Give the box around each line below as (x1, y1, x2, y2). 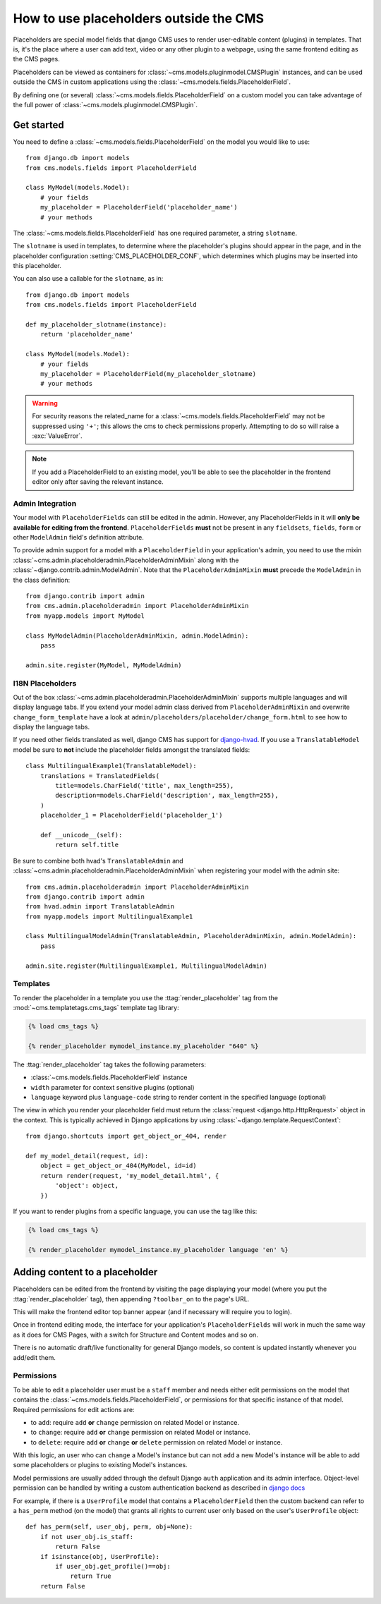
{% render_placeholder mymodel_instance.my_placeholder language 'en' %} (28, 1246, 289, 1253)
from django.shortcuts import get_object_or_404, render (25, 1132, 227, 1141)
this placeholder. (13, 262, 61, 270)
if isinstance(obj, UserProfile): (40, 1553, 160, 1560)
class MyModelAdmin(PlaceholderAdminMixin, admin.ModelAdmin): (25, 631, 249, 640)
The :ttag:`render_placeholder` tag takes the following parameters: (13, 1060, 207, 1069)
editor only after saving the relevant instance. (32, 478, 164, 486)
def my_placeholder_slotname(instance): (25, 321, 167, 329)
